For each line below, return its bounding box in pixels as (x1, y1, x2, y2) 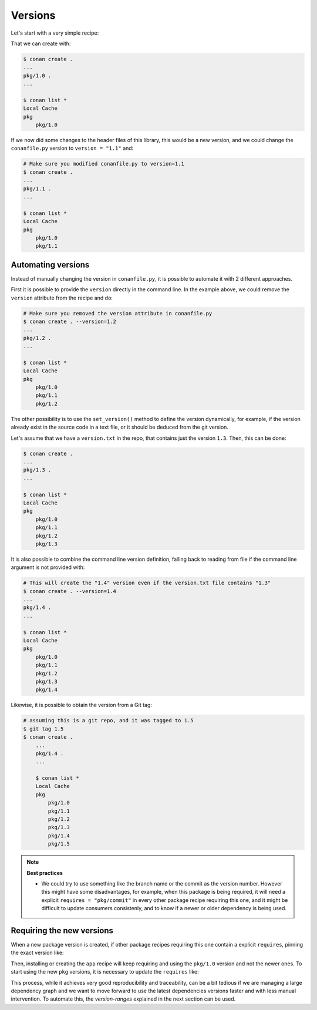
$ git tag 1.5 (23, 725, 64, 732)
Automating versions (11, 260, 90, 270)
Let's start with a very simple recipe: (11, 29, 99, 36)
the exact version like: (11, 949, 64, 957)
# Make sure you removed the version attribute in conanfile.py (23, 310, 213, 317)
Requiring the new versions (11, 925, 114, 935)
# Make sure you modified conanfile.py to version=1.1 (23, 160, 184, 167)
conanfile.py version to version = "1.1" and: (11, 144, 134, 152)
